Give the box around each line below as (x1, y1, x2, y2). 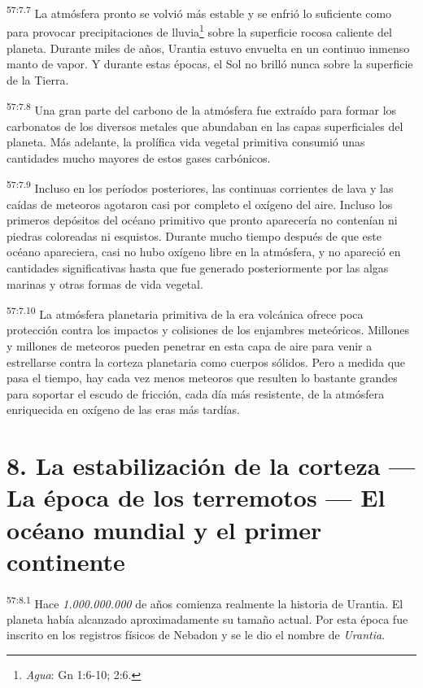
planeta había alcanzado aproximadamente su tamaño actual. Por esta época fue (7, 610, 408, 627)
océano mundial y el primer (7, 512, 322, 546)
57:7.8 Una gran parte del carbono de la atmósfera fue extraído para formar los (7, 99, 397, 118)
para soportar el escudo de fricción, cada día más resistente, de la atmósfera (7, 385, 385, 402)
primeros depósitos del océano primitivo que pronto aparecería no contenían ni (7, 211, 398, 229)
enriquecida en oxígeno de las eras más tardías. (7, 401, 241, 418)
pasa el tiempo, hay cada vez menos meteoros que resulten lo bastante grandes (7, 369, 398, 386)
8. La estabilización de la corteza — (7, 449, 416, 482)
